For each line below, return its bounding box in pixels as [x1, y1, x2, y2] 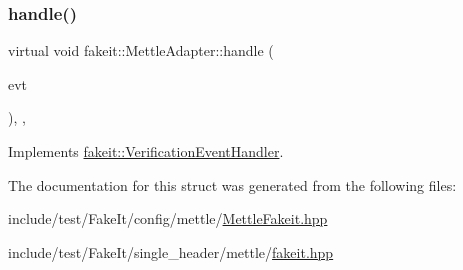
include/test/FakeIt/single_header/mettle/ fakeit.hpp [8, 241, 334, 262]
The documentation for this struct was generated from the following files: [8, 174, 457, 195]
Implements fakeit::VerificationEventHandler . [8, 141, 284, 161]
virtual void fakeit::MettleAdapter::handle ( [8, 40, 274, 61]
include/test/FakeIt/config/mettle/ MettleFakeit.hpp [8, 208, 328, 229]
